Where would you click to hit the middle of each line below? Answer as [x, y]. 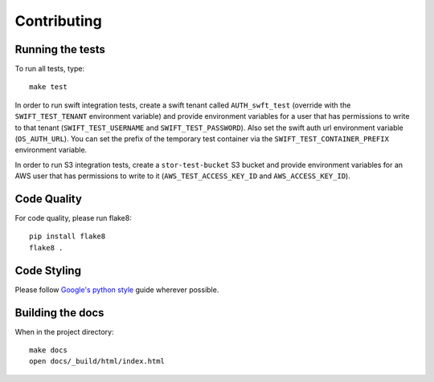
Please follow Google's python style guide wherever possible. [117, 290]
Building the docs [59, 313]
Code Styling [48, 270]
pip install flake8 [68, 236]
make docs [48, 350]
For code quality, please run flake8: [73, 218]
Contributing [58, 21]
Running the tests [60, 49]
